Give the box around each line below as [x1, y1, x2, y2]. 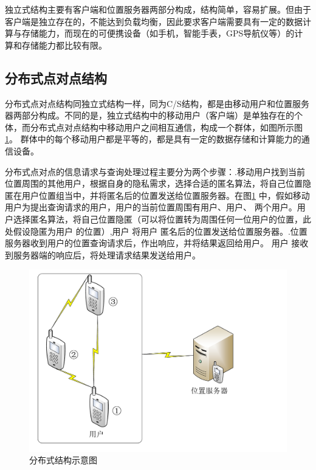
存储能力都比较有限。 [21, 38, 107, 51]
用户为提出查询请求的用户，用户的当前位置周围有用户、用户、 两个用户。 [5, 201, 297, 213]
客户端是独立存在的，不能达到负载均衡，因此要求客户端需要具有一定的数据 [5, 15, 303, 27]
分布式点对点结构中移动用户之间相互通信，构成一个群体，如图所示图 [30, 120, 303, 133]
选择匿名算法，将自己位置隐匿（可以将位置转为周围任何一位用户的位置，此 [13, 212, 311, 225]
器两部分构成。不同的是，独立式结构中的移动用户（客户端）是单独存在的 [5, 109, 294, 122]
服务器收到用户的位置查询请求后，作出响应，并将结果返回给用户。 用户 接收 [5, 237, 309, 249]
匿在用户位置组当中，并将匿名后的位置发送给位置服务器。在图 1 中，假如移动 [5, 188, 310, 201]
